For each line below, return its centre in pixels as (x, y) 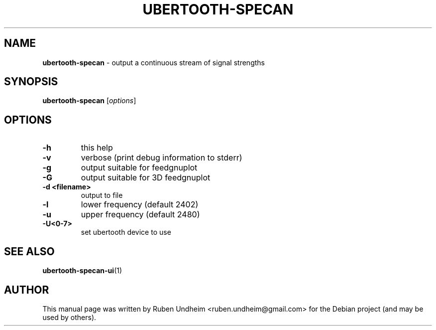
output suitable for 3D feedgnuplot (146, 178)
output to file (102, 195)
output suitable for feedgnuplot (139, 168)
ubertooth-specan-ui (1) (82, 271)
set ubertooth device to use (126, 232)
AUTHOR (27, 290)
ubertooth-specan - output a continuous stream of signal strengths (154, 62)
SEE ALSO (29, 251)
